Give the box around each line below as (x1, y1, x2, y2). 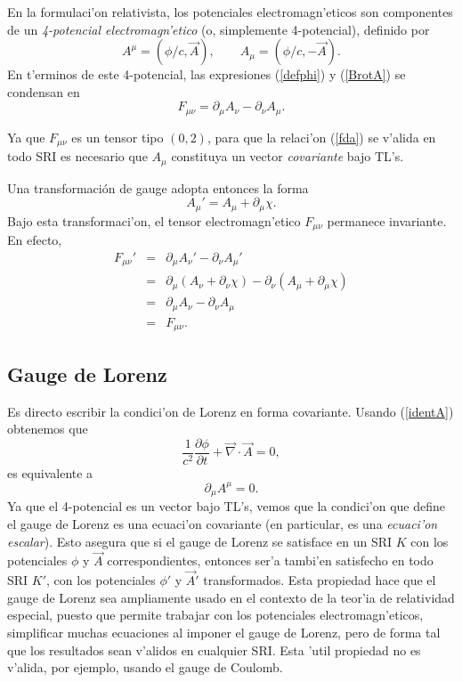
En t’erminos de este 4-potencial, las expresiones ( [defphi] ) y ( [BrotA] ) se (7, 65, 406, 84)
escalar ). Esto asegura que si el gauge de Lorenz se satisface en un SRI (7, 532, 393, 550)
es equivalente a (7, 463, 93, 482)
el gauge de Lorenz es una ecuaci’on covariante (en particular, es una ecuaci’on (7, 514, 438, 532)
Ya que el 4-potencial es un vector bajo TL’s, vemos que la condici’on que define (7, 497, 445, 516)
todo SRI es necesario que (7, 147, 148, 166)
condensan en (7, 82, 80, 101)
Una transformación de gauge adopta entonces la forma (7, 178, 309, 197)
